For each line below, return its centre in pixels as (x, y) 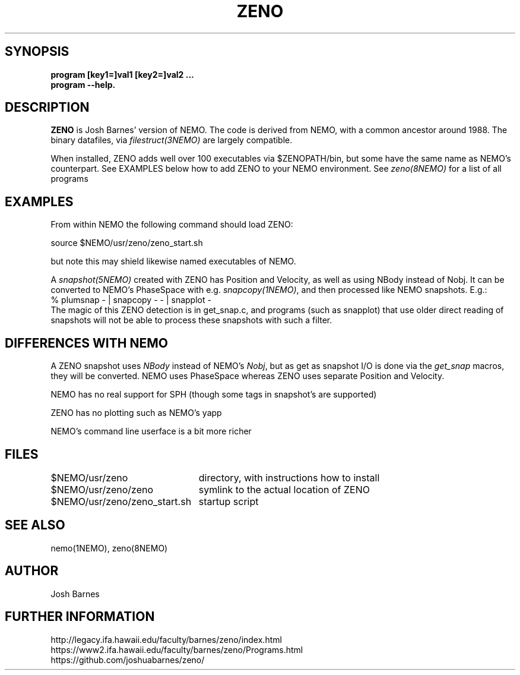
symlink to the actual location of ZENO (284, 489)
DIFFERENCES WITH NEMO (86, 343)
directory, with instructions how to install (289, 477)
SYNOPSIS (37, 52)
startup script (229, 501)
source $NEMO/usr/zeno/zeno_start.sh (127, 243)
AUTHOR (32, 571)
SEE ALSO (35, 525)
